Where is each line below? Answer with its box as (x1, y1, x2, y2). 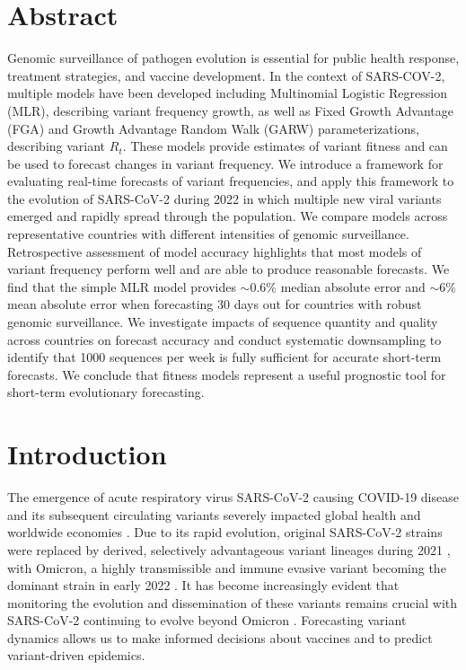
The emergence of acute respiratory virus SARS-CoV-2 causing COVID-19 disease (7, 488, 459, 507)
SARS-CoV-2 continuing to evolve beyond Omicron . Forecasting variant (7, 611, 407, 630)
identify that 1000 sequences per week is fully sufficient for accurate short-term (7, 348, 442, 366)
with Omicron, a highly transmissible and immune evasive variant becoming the (7, 558, 446, 577)
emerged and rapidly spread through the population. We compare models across (7, 207, 448, 225)
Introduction (7, 436, 167, 472)
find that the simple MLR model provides (7, 277, 236, 295)
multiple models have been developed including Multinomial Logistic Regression (7, 84, 447, 102)
